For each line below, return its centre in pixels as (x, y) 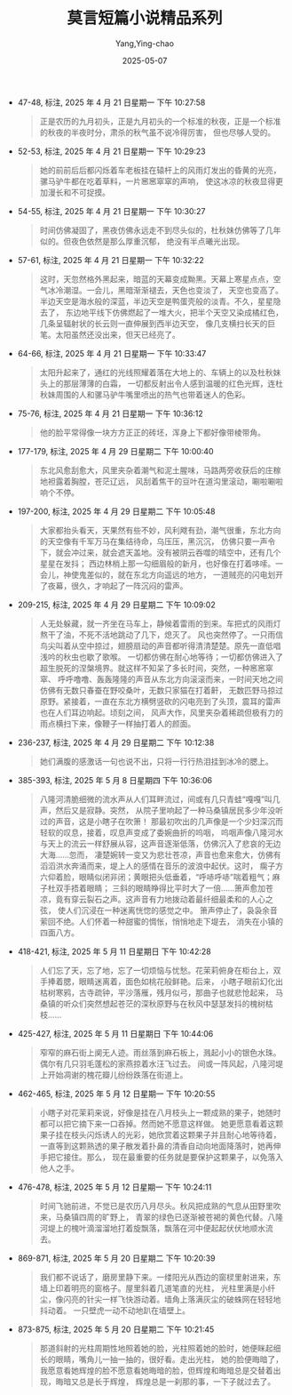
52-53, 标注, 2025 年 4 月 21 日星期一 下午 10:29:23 (111, 151)
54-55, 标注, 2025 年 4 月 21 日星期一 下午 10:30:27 (111, 211)
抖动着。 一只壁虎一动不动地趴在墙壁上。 (115, 1310)
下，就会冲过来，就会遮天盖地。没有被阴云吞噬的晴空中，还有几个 (160, 552)
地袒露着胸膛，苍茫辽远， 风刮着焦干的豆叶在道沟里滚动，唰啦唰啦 (162, 481)
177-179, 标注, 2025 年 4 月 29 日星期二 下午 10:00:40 (115, 451)
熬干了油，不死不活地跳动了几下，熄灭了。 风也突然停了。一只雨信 (162, 634)
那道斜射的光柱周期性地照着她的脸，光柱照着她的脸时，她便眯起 (156, 1348)
